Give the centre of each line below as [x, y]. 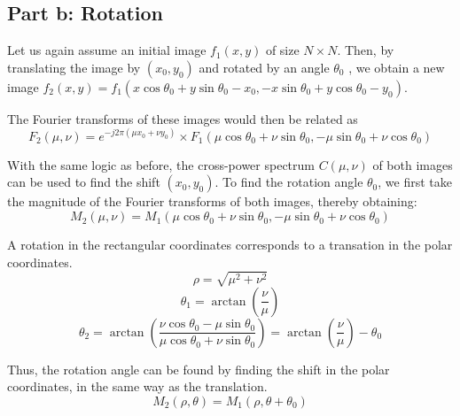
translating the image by [74, 67]
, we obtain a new [397, 67]
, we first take [415, 182]
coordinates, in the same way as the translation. [137, 386]
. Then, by [366, 50]
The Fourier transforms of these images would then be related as [183, 118]
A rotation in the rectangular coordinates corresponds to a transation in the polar [230, 245]
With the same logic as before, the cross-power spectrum [161, 164]
